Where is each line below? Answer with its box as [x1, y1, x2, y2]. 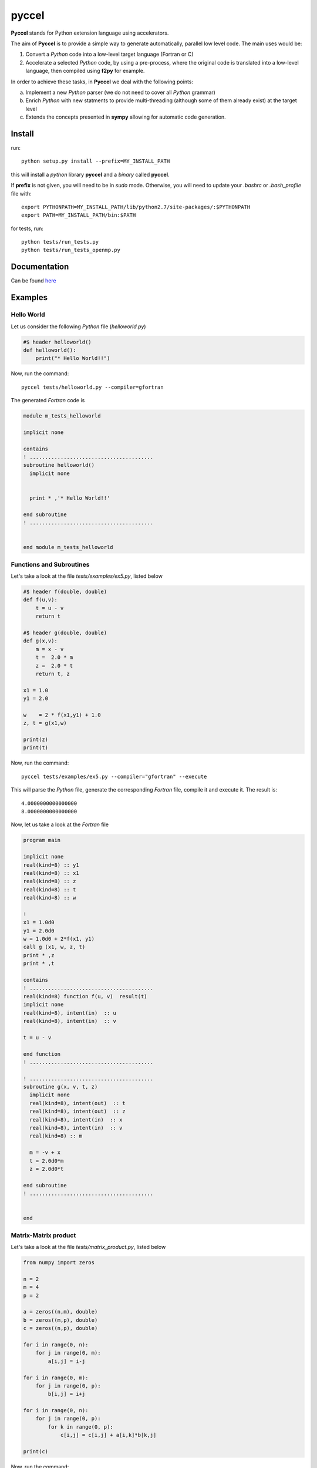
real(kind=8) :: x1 [23, 870, 79, 876]
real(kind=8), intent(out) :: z [29, 1108, 126, 1115]
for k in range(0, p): [48, 1423, 114, 1430]
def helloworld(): [23, 346, 76, 353]
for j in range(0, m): [35, 1349, 101, 1356]
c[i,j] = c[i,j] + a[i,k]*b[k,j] [60, 1432, 157, 1439]
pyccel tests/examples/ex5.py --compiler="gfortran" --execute [21, 773, 207, 780]
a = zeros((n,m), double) [23, 1308, 98, 1315]
